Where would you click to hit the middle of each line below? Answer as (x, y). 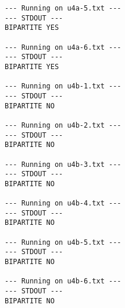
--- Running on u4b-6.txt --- (63, 281)
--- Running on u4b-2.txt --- (63, 125)
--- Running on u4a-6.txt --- (63, 47)
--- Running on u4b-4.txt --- (63, 203)
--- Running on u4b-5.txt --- (63, 242)
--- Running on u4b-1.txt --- (63, 86)
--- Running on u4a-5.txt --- (63, 8)
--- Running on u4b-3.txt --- (63, 164)
